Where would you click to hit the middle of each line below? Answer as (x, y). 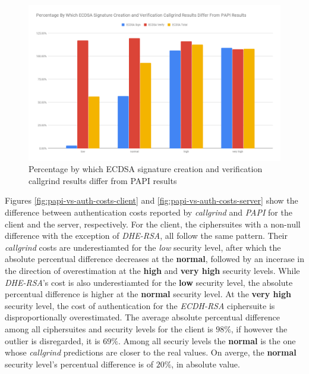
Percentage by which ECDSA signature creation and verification (146, 169)
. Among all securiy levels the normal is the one (207, 340)
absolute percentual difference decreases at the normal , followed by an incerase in (154, 259)
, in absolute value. (206, 364)
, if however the (259, 329)
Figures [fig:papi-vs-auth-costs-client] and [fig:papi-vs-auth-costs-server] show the (152, 200)
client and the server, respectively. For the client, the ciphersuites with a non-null (153, 224)
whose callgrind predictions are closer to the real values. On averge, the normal (151, 352)
